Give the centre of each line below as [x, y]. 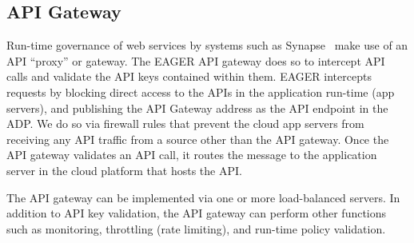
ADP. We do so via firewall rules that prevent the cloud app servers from [185, 123]
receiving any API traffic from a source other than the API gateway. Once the [198, 139]
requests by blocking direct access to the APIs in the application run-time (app [201, 92]
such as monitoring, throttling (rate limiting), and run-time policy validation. [196, 228]
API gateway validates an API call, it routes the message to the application [192, 155]
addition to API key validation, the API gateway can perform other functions [197, 213]
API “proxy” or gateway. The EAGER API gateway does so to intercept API [196, 60]
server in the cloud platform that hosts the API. [124, 170]
